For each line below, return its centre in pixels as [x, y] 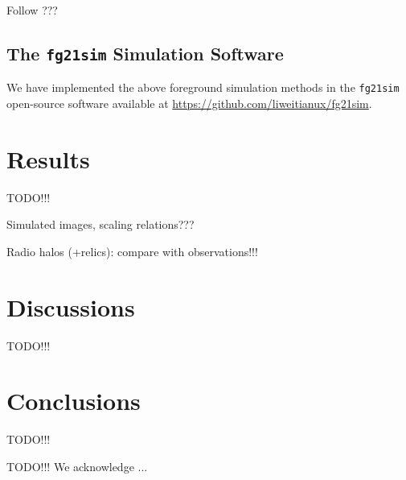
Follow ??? [32, 10]
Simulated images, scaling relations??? [100, 224]
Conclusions [74, 401]
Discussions [71, 306]
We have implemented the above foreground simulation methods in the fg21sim [203, 87]
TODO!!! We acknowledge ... [77, 466]
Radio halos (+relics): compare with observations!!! [132, 251]
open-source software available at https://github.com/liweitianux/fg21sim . [189, 103]
